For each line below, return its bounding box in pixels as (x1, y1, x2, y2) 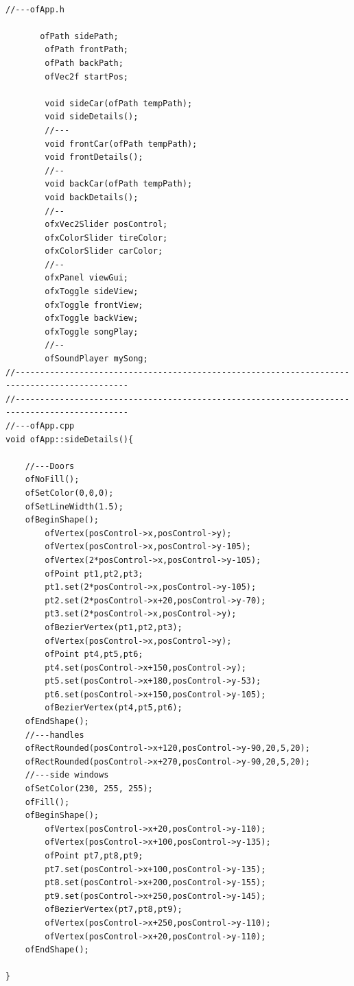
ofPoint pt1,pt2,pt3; (45, 568, 143, 579)
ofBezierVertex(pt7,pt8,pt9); (45, 904, 182, 915)
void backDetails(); (45, 192, 139, 202)
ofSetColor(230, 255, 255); (25, 784, 153, 794)
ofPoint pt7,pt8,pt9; (45, 851, 143, 861)
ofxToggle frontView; (45, 300, 143, 310)
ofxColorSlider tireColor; (45, 232, 168, 243)
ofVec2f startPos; (45, 71, 128, 82)
